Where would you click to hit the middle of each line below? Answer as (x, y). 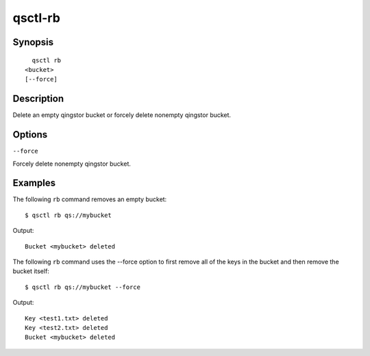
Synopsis (33, 42)
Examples (34, 183)
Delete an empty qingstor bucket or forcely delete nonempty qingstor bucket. (122, 115)
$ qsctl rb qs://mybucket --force (83, 287)
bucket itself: (31, 271)
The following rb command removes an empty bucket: (90, 199)
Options (30, 135)
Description (38, 99)
